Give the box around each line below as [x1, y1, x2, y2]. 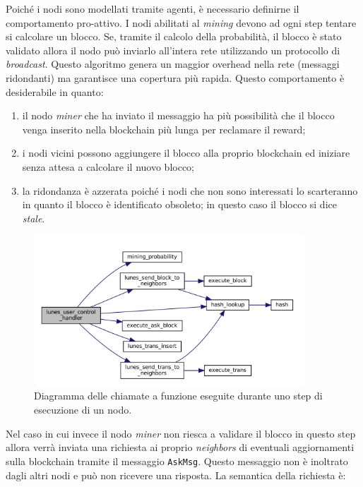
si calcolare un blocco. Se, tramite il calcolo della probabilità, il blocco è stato [6, 29, 342, 44]
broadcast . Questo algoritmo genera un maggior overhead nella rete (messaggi [6, 56, 340, 71]
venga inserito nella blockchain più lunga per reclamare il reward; [22, 121, 306, 136]
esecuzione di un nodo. [34, 402, 132, 417]
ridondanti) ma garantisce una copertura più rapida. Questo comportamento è [6, 70, 345, 85]
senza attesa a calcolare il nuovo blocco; [22, 159, 195, 174]
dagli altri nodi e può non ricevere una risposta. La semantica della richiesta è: [6, 467, 346, 482]
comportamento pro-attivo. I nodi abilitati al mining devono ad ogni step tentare [6, 15, 357, 30]
